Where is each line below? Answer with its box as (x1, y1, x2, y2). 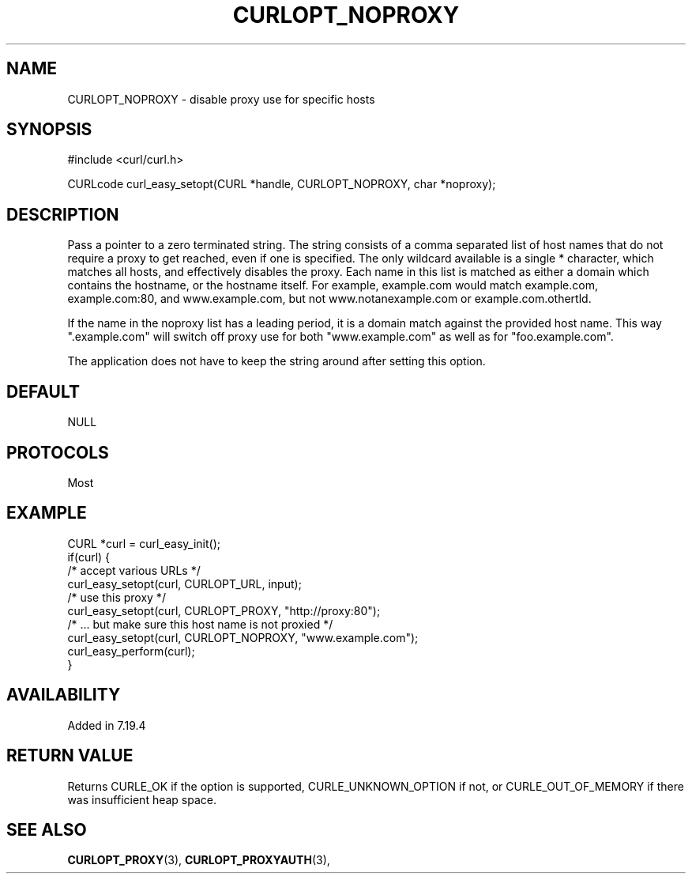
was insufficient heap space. (67, 792, 217, 806)
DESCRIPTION (6, 204, 119, 225)
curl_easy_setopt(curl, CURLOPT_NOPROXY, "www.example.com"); (67, 630, 419, 644)
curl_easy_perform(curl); (67, 644, 195, 658)
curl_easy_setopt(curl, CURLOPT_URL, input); (67, 576, 302, 591)
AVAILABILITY (6, 685, 121, 705)
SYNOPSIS (6, 119, 92, 140)
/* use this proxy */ (67, 590, 166, 604)
